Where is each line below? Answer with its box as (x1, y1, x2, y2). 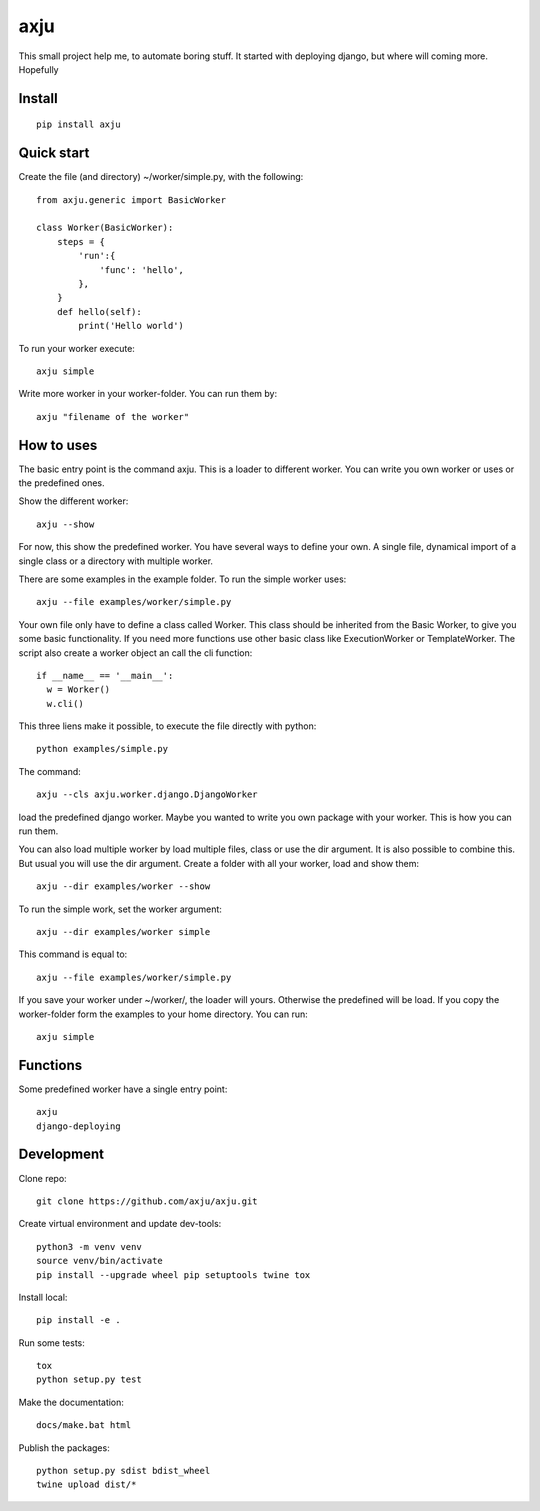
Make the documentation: (18, 1396, 125, 1408)
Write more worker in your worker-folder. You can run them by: (18, 388, 278, 400)
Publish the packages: (18, 1441, 110, 1454)
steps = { (56, 236, 105, 247)
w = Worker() (46, 684, 111, 695)
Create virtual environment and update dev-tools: (18, 1218, 222, 1230)
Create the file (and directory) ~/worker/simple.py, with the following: (18, 171, 304, 183)
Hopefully (18, 63, 59, 75)
